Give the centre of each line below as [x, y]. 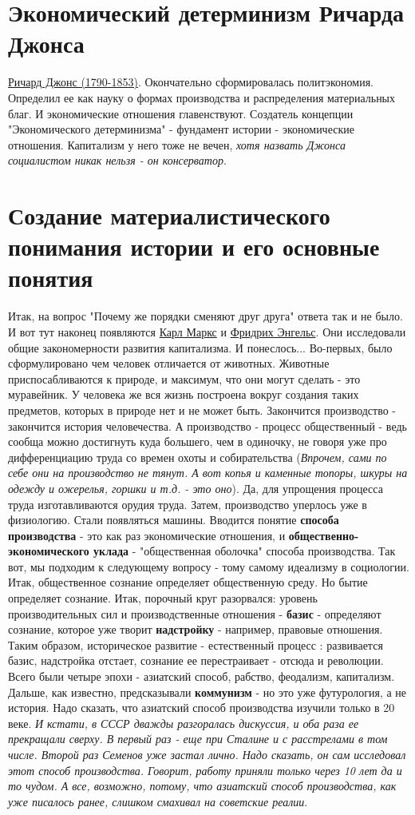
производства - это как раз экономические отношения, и [147, 535]
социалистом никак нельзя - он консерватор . [117, 160]
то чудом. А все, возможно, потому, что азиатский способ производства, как [202, 786]
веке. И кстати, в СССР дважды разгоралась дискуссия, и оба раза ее [184, 723]
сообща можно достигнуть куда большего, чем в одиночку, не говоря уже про [198, 441]
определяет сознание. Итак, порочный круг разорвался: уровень [163, 598]
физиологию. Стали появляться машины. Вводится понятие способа [174, 520]
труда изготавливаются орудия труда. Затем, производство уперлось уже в [188, 504]
